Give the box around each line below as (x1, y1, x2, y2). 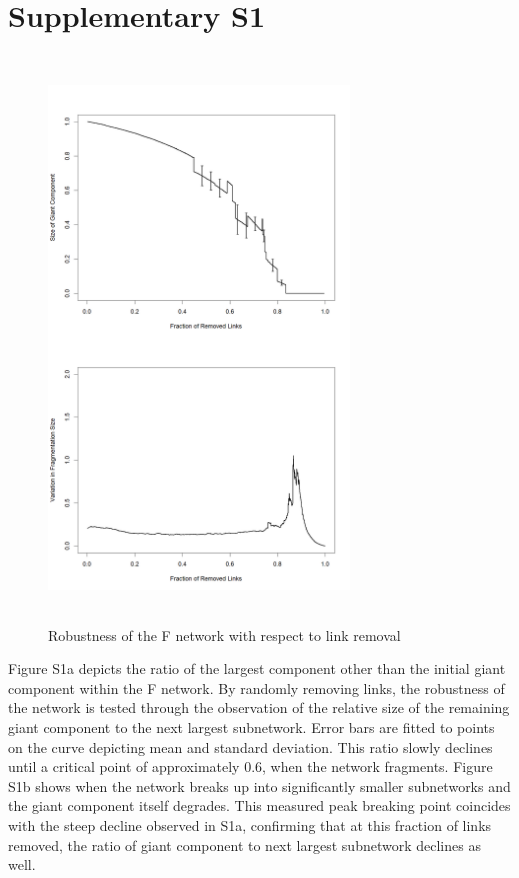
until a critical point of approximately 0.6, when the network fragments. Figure (8, 756, 493, 777)
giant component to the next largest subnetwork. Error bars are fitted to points (8, 717, 495, 738)
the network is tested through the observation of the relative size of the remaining (8, 697, 510, 718)
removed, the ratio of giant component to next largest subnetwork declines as (8, 834, 481, 855)
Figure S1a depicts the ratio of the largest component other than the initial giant (8, 658, 506, 679)
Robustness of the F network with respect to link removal (48, 624, 401, 645)
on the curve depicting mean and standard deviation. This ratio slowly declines (8, 736, 493, 757)
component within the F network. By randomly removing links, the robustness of (8, 677, 505, 698)
